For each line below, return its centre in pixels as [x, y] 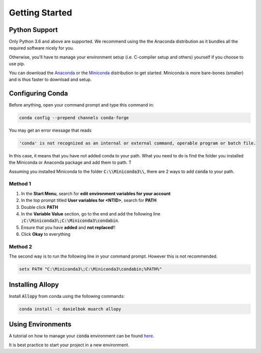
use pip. [17, 64]
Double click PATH [40, 207]
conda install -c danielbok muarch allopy [70, 309]
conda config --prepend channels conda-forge [74, 118]
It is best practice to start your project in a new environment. [69, 345]
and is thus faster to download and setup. [50, 79]
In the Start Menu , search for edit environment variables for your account [96, 193]
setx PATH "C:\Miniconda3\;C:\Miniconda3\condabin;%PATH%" [90, 269]
